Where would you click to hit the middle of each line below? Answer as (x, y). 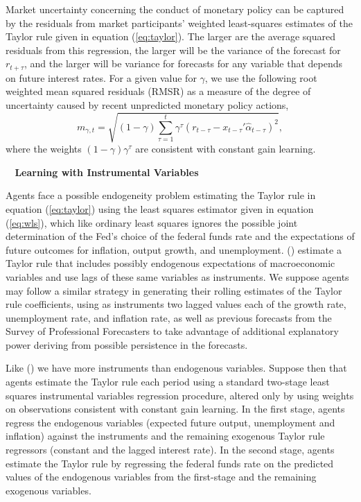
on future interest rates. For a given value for (101, 77)
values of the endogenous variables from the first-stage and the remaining (161, 477)
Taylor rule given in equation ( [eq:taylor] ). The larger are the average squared (171, 36)
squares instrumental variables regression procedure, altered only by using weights (180, 395)
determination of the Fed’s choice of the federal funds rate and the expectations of (180, 236)
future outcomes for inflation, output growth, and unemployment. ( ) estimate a (174, 249)
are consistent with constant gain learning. (226, 149)
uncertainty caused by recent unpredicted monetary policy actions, (147, 105)
